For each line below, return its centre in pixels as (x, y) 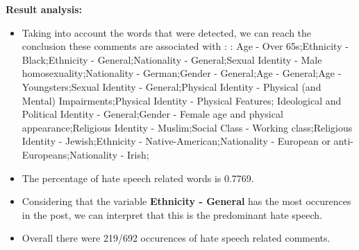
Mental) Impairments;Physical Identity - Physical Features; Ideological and (182, 100)
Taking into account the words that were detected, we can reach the (167, 32)
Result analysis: (44, 9)
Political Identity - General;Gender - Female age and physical (152, 114)
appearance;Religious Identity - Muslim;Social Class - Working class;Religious (187, 127)
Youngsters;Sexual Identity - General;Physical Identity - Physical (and (172, 86)
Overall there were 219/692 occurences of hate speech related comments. (176, 238)
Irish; (138, 154)
